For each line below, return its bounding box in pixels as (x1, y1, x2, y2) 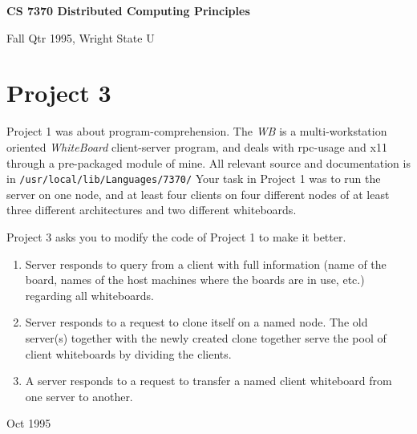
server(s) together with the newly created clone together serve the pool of (25, 329, 387, 346)
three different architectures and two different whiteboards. (6, 201, 297, 218)
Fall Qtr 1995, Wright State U (6, 29, 155, 46)
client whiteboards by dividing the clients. (25, 345, 232, 362)
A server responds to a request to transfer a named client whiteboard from (25, 372, 392, 389)
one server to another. (25, 387, 133, 404)
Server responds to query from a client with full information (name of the (25, 255, 387, 272)
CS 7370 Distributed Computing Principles (6, 2, 250, 18)
